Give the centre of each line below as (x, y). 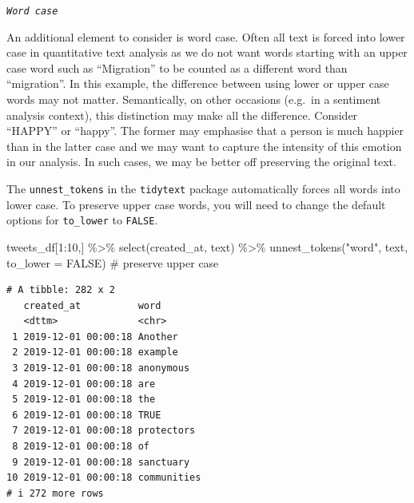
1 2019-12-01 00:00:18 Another (95, 337)
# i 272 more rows (55, 493)
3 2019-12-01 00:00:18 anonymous (101, 368)
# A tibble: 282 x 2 (61, 290)
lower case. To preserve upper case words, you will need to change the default (196, 204)
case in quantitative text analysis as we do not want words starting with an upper (207, 52)
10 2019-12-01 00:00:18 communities (104, 478)
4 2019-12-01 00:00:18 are (84, 384)
